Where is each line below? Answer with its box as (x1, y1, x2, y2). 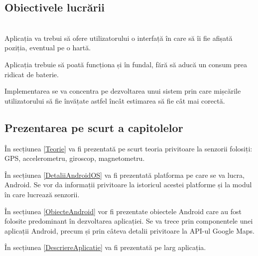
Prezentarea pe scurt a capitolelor (4, 120, 183, 135)
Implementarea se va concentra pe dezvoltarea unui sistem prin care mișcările (4, 86, 241, 96)
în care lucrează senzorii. (4, 189, 80, 199)
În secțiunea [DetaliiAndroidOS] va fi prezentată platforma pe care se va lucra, (4, 169, 245, 180)
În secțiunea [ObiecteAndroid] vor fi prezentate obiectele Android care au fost (4, 206, 242, 216)
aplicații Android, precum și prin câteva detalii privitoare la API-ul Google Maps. (4, 225, 255, 236)
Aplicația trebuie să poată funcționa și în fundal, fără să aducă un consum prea (4, 59, 247, 69)
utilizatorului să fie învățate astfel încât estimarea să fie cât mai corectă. (4, 95, 225, 106)
